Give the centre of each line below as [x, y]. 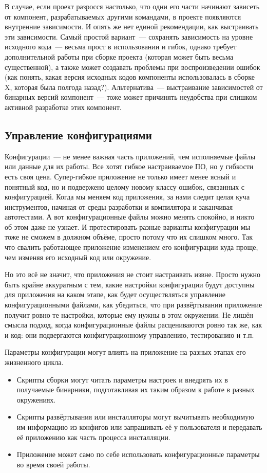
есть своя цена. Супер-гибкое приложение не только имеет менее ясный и [120, 176]
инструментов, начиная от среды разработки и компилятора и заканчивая [119, 206]
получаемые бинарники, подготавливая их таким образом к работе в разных [136, 389]
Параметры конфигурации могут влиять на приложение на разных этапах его [125, 352]
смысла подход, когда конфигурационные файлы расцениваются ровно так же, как [133, 325]
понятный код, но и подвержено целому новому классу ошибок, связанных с [125, 186]
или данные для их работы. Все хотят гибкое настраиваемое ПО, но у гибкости [129, 166]
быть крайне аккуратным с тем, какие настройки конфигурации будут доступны [130, 284]
